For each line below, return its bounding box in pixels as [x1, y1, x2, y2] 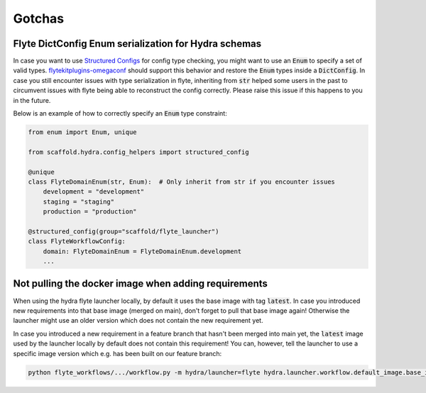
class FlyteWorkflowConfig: [28, 238, 126, 245]
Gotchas [13, 11, 65, 26]
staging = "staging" [43, 197, 115, 206]
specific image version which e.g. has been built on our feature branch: [13, 349, 222, 358]
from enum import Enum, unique [28, 128, 138, 136]
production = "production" [43, 208, 138, 216]
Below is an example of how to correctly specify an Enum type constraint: [13, 109, 227, 118]
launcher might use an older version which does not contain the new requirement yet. [13, 316, 263, 325]
